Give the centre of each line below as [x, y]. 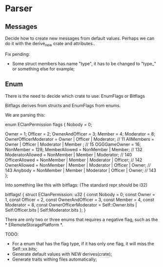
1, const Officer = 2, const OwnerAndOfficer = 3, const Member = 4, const [80, 200]
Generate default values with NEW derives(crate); [62, 254]
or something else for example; [43, 68]
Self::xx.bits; [25, 249]
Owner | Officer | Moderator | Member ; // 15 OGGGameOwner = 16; [73, 144]
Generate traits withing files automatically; [54, 259]
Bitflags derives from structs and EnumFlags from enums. [63, 105]
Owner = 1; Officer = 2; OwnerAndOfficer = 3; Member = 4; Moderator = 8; [80, 134]
